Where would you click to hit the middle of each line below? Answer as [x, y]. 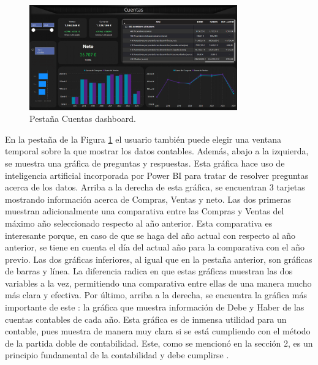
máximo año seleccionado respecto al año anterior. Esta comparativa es [139, 223]
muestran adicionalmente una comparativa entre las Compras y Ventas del [145, 211]
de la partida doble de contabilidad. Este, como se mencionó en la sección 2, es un [159, 343]
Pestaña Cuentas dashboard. [83, 119]
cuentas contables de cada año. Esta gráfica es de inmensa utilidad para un [146, 319]
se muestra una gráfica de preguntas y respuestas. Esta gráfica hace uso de [145, 163]
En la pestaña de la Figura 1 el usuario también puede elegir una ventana [143, 139]
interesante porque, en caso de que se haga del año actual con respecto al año [150, 235]
